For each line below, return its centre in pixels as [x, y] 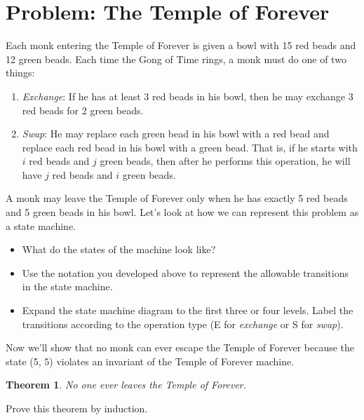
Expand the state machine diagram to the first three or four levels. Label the [188, 310]
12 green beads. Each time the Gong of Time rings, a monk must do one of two [176, 59]
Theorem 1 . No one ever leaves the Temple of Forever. [126, 385]
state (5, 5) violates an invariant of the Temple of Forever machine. [150, 361]
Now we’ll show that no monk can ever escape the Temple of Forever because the [180, 347]
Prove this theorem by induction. [77, 408]
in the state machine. [67, 286]
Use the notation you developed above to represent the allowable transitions [185, 272]
